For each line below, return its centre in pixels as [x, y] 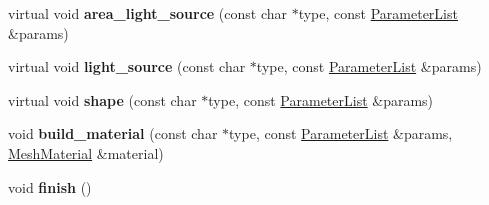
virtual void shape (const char [102, 99]
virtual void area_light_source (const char [147, 13]
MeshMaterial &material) [86, 152]
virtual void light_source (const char [127, 66]
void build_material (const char [113, 133]
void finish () [50, 186]
